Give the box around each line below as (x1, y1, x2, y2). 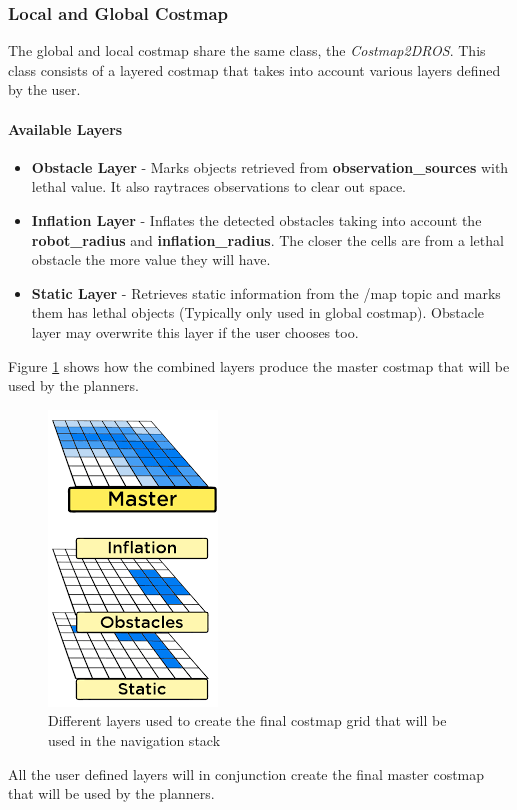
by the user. (8, 79, 81, 100)
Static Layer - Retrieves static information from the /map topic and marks (31, 282, 501, 303)
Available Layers (8, 118, 123, 139)
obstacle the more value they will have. (31, 249, 271, 270)
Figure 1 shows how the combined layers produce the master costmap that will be (8, 355, 510, 376)
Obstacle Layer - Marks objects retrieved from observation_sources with (31, 156, 509, 177)
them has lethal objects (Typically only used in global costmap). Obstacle (31, 302, 485, 323)
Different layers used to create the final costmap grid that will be (48, 710, 447, 731)
